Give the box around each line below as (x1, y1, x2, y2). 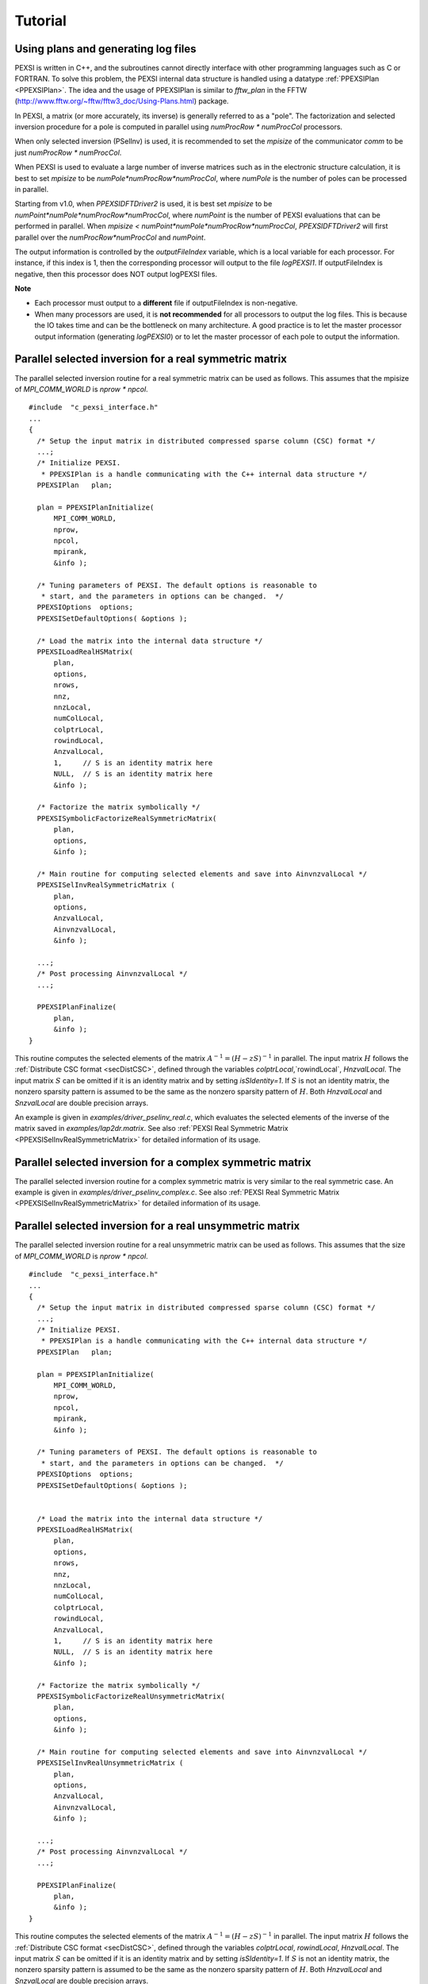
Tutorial (14, 12, 67, 29)
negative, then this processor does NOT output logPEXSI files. (14, 269, 218, 279)
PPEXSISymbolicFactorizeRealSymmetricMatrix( (36, 813, 217, 823)
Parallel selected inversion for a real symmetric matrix (14, 352, 287, 366)
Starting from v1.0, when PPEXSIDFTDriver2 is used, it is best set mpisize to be (14, 199, 273, 209)
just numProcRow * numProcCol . (14, 148, 122, 157)
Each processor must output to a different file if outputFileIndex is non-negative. (34, 298, 298, 308)
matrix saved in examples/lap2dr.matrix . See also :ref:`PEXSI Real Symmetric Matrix (14, 1124, 289, 1133)
